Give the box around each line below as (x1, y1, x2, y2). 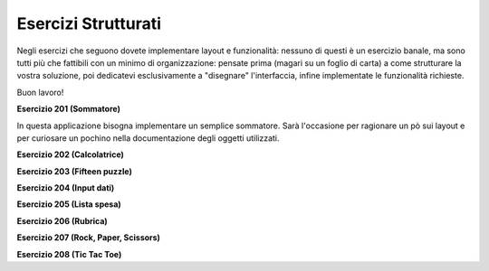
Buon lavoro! (16, 87, 64, 98)
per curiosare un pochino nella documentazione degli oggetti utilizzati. (16, 132, 280, 144)
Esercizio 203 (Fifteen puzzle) (16, 165, 133, 176)
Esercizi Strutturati (16, 14, 162, 33)
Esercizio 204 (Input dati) (16, 182, 115, 193)
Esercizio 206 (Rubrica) (16, 215, 108, 226)
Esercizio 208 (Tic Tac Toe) (16, 248, 122, 259)
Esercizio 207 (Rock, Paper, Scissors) (16, 232, 160, 243)
